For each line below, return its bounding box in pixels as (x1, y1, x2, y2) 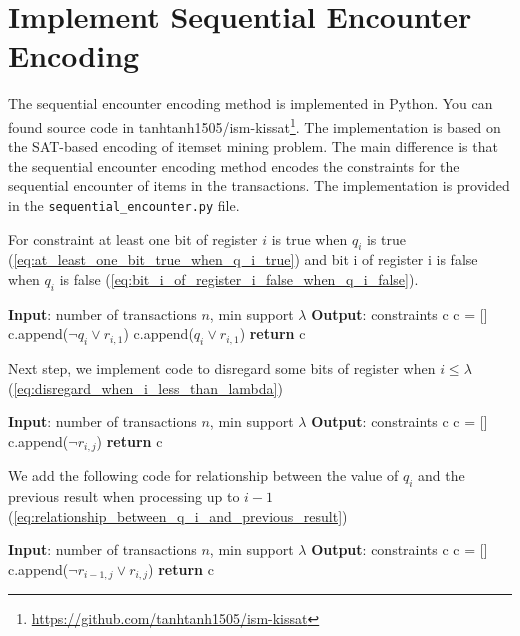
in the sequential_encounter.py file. (8, 194, 240, 215)
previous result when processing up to (8, 486, 240, 507)
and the (417, 465, 465, 486)
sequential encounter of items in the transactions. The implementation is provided (8, 175, 510, 196)
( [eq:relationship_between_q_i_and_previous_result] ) (8, 505, 348, 526)
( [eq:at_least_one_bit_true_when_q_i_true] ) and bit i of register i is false (8, 249, 478, 270)
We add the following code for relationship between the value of (8, 465, 399, 486)
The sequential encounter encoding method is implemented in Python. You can (8, 93, 493, 114)
